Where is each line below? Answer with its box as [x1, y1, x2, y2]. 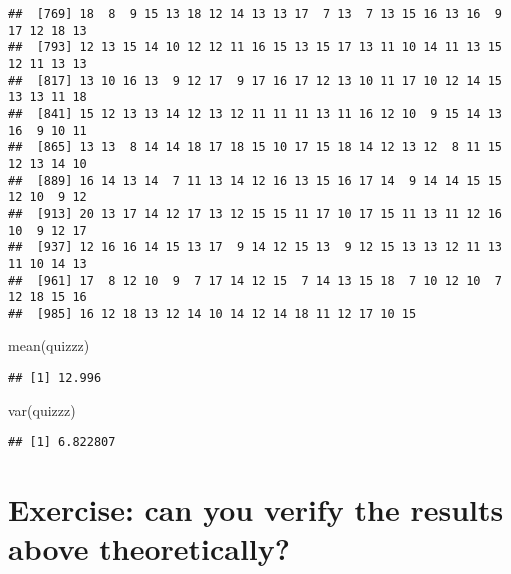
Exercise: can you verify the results [8, 489, 504, 530]
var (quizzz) [8, 399, 76, 420]
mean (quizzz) [8, 335, 90, 356]
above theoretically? [8, 528, 290, 569]
